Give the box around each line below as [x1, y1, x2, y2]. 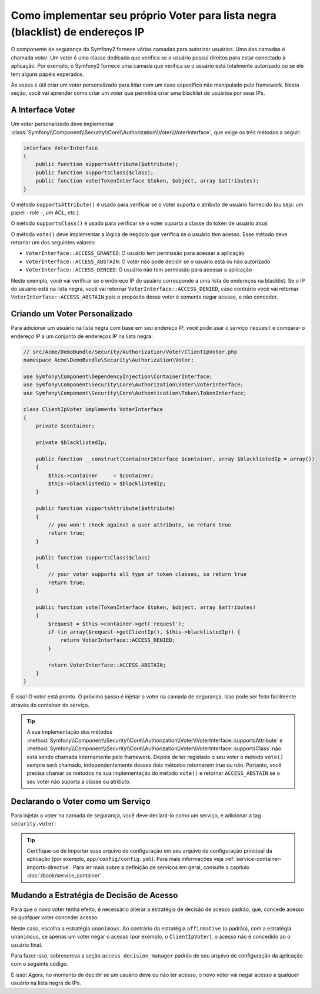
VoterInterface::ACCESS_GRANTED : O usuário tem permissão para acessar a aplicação [25, 250, 245, 257]
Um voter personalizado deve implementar [11, 121, 115, 128]
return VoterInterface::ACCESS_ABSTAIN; [48, 661, 166, 668]
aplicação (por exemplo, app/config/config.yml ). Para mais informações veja [26, 856, 224, 863]
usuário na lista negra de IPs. [11, 979, 82, 986]
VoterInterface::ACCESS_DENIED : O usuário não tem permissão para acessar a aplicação [25, 266, 252, 273]
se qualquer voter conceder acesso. [11, 914, 99, 921]
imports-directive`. [26, 863, 72, 871]
